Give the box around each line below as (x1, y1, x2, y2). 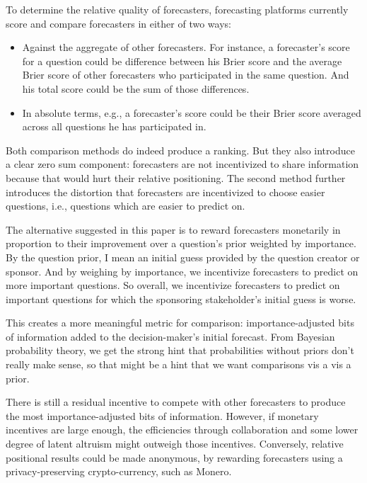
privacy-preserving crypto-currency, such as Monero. (6, 464, 232, 479)
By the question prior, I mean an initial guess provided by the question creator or (6, 249, 360, 264)
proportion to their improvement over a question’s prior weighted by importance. (6, 236, 356, 251)
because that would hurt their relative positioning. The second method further (6, 170, 346, 185)
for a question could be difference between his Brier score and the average (22, 53, 342, 68)
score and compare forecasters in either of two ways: (6, 16, 231, 30)
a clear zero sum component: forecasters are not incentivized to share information (6, 157, 359, 171)
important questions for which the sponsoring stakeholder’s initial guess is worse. (6, 291, 356, 306)
